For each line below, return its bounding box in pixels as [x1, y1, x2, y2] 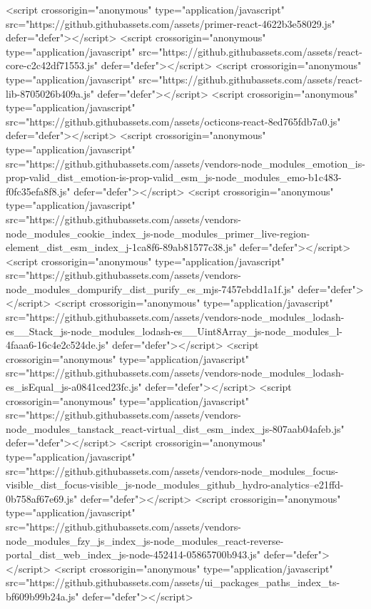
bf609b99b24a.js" [6, 588, 79, 603]
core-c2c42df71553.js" [6, 58, 98, 73]
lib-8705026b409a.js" [6, 86, 94, 101]
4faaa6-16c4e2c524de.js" [6, 337, 109, 352]
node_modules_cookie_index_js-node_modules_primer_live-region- [6, 225, 310, 240]
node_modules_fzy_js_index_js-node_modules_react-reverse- [6, 533, 284, 548]
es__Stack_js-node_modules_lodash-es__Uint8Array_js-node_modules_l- [6, 323, 342, 338]
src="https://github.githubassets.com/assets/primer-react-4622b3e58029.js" [6, 16, 335, 31]
